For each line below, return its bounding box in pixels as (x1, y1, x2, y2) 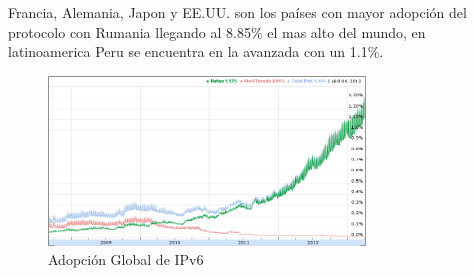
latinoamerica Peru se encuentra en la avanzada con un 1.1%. (8, 41, 384, 62)
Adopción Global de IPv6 (48, 249, 204, 270)
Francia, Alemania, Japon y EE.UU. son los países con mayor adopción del (8, 2, 467, 22)
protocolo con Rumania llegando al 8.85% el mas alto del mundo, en (8, 21, 426, 42)
